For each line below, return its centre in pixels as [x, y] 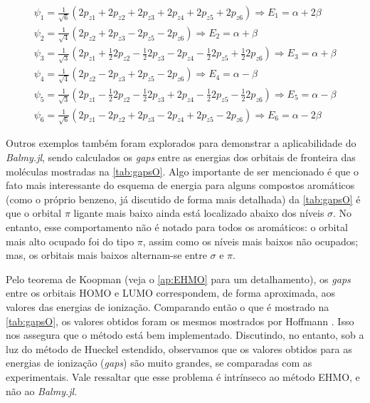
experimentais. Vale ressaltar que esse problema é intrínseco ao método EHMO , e [183, 376]
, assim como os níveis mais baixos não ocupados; [250, 241]
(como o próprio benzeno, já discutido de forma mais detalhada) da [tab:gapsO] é [183, 199]
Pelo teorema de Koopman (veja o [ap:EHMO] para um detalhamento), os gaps [178, 279]
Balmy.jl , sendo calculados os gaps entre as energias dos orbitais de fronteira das [181, 157]
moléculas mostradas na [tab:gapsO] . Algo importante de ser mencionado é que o [182, 171]
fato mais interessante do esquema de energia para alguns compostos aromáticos [180, 185]
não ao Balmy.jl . [42, 391]
